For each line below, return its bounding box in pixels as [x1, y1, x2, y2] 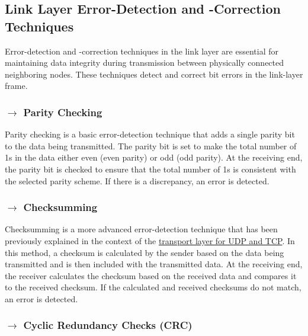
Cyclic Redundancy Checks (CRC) [23, 318, 192, 332]
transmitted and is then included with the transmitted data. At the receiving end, [5, 258, 303, 270]
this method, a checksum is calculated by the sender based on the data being [5, 246, 284, 258]
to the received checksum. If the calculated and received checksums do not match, [5, 281, 301, 293]
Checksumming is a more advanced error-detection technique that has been [5, 223, 278, 235]
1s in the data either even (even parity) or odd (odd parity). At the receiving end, [5, 151, 303, 164]
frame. [5, 79, 28, 92]
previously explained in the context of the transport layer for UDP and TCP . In [5, 234, 295, 247]
